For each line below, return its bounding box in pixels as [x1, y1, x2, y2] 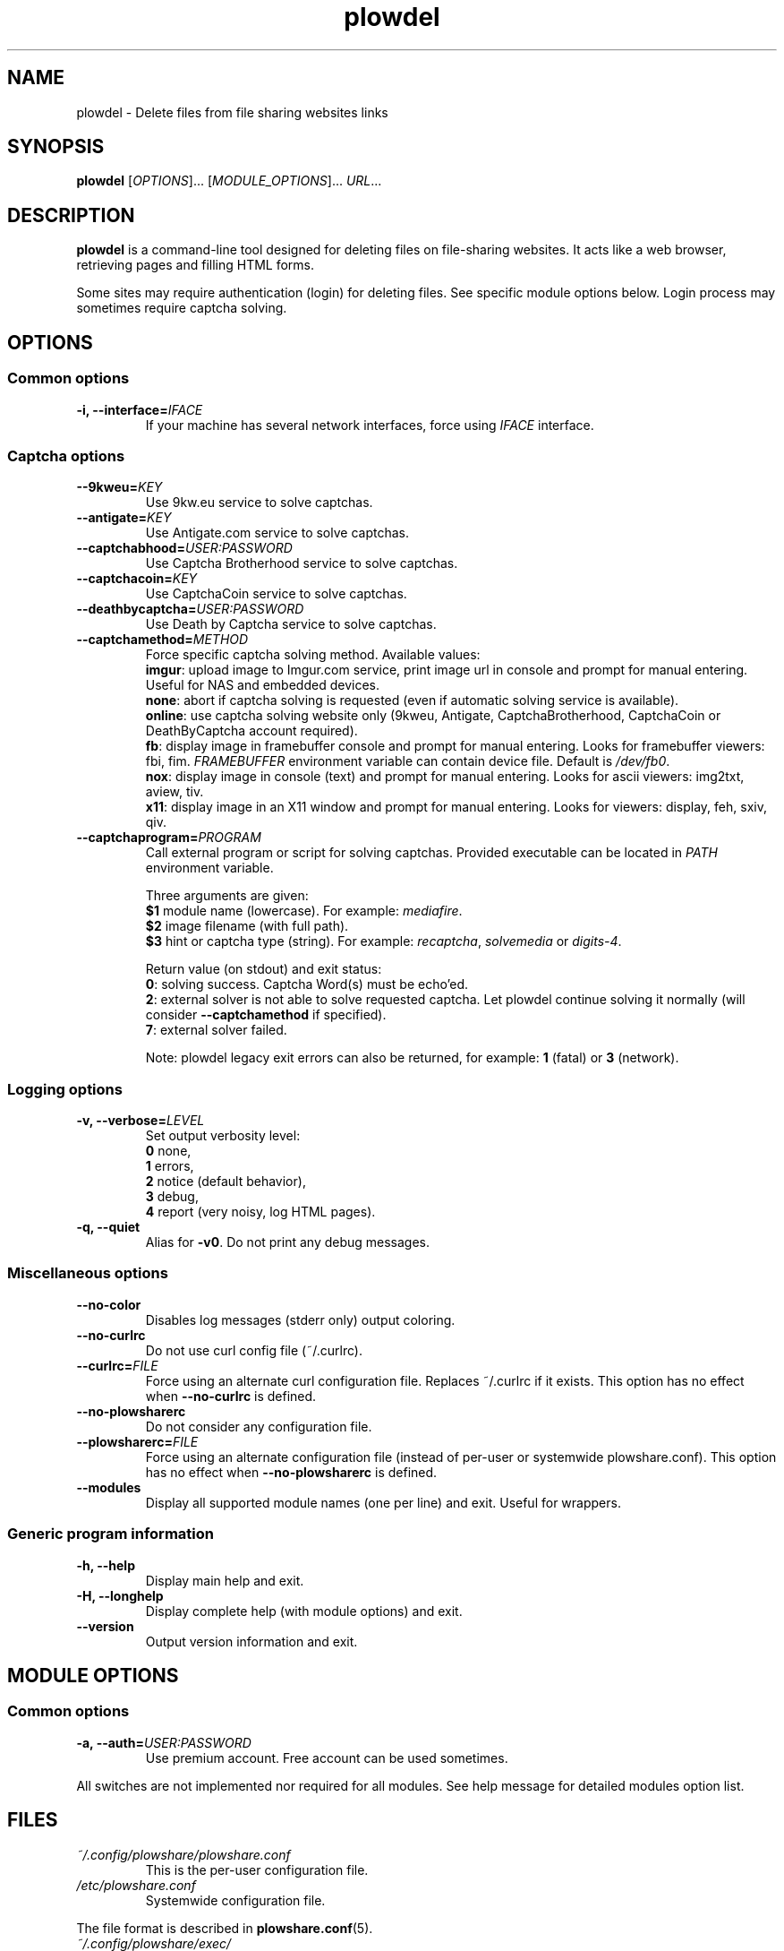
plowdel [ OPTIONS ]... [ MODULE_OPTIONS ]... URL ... [76, 173, 382, 189]
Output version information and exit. [145, 1633, 358, 1649]
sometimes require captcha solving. [76, 300, 287, 316]
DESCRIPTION [7, 203, 135, 227]
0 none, [145, 1143, 192, 1158]
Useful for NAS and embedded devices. [145, 677, 379, 693]
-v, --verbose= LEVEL [76, 1113, 205, 1128]
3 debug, [145, 1189, 199, 1204]
